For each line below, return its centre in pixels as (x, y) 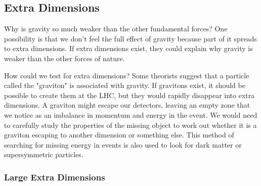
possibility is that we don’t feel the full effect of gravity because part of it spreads (130, 38)
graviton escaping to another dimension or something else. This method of (119, 135)
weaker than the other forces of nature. (64, 58)
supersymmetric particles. (44, 154)
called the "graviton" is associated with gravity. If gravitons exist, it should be (125, 85)
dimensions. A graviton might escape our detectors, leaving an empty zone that (127, 105)
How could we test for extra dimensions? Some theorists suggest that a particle (127, 75)
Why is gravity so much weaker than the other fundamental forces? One (116, 29)
